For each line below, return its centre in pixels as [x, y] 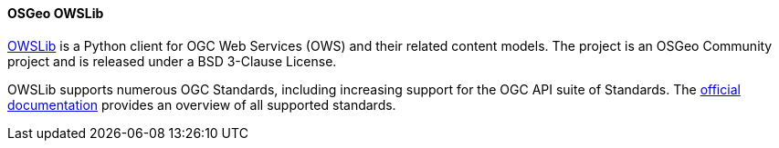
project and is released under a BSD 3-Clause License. [172, 61]
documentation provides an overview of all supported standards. [202, 104]
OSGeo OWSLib [56, 13]
